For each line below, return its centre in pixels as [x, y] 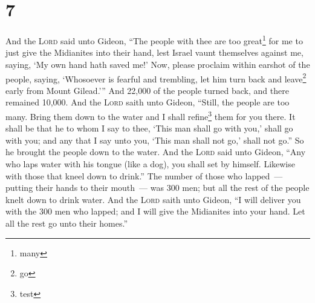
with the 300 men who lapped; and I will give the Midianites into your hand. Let [155, 211]
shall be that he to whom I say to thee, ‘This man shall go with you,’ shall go [149, 128]
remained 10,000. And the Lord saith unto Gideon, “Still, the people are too [148, 102]
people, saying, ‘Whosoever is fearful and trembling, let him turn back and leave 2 [156, 78]
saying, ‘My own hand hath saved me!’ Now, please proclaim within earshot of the [158, 64]
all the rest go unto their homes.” [67, 223]
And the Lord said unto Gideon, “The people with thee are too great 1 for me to [154, 40]
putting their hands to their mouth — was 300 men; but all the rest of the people [157, 188]
